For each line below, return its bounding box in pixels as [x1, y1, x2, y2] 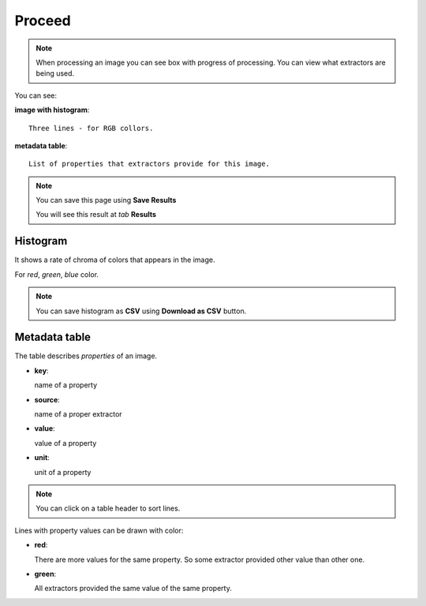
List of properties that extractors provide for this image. [28, 159, 270, 169]
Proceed [14, 12, 71, 29]
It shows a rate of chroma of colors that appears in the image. [14, 255, 215, 264]
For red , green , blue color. [14, 269, 99, 279]
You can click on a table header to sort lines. [35, 503, 181, 513]
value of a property [34, 438, 97, 447]
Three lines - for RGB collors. [28, 123, 154, 133]
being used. [35, 69, 75, 78]
